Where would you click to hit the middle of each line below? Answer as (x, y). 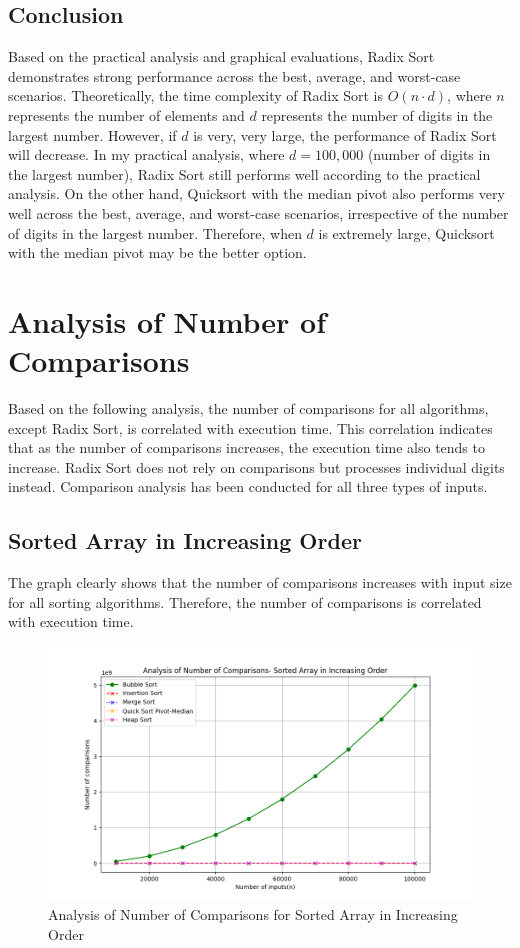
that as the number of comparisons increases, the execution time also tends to (246, 447)
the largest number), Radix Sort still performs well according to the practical (244, 173)
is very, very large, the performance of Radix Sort (345, 134)
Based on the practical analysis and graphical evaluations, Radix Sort (221, 56)
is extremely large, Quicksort (406, 232)
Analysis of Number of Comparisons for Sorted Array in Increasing (253, 913)
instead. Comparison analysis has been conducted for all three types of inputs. (248, 486)
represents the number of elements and (126, 114)
